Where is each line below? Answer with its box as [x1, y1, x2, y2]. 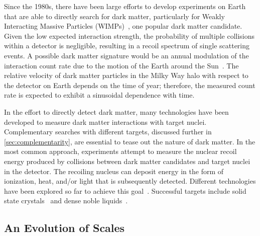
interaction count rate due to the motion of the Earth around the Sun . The [4, 60, 239, 70]
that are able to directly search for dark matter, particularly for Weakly [4, 11, 225, 21]
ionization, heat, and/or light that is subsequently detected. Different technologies [4, 176, 256, 186]
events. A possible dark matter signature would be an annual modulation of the [4, 50, 249, 60]
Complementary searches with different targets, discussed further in [4, 126, 212, 137]
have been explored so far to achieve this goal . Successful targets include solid [4, 185, 246, 196]
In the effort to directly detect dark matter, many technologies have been [4, 106, 229, 117]
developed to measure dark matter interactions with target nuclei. [4, 116, 207, 127]
